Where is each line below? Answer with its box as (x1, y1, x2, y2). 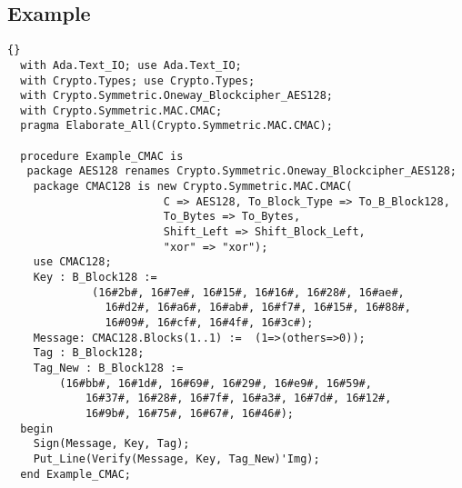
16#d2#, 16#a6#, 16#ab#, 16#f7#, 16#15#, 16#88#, (105, 301, 411, 314)
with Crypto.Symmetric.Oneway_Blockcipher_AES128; (20, 89, 333, 103)
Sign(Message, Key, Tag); (33, 437, 190, 451)
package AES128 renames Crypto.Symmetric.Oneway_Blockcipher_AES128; (26, 164, 457, 178)
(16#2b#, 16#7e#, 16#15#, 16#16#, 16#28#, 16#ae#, (92, 285, 405, 299)
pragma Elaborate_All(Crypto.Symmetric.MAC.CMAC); (20, 119, 333, 133)
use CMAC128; (33, 255, 112, 269)
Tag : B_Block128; (33, 346, 145, 360)
